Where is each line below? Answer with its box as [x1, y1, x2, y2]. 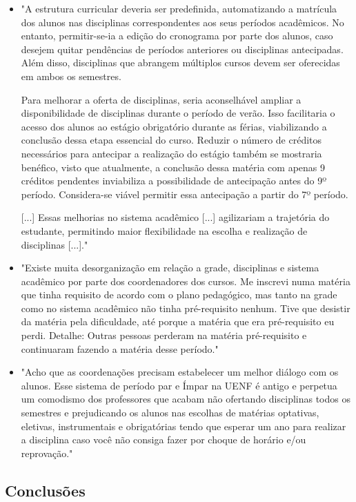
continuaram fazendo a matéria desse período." [21, 341, 219, 356]
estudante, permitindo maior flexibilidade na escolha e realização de [21, 223, 308, 238]
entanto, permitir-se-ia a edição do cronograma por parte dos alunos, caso [21, 28, 333, 43]
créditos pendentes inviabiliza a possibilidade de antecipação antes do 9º [21, 173, 327, 188]
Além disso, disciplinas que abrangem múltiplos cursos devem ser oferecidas [21, 55, 340, 70]
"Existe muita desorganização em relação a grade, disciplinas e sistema [21, 260, 319, 275]
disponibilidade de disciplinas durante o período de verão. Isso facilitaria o [21, 106, 335, 120]
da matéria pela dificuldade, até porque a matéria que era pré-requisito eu [21, 314, 335, 329]
